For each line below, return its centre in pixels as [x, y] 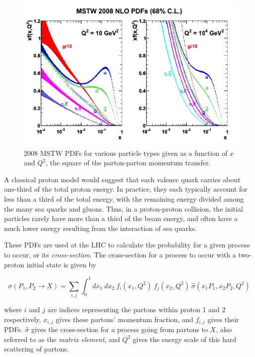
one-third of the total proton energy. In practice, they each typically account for [126, 189]
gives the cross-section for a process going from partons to [119, 329]
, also [224, 329]
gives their [223, 319]
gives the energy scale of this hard [185, 339]
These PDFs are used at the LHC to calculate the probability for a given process [127, 245]
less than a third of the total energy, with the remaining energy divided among [124, 199]
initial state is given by [61, 264]
